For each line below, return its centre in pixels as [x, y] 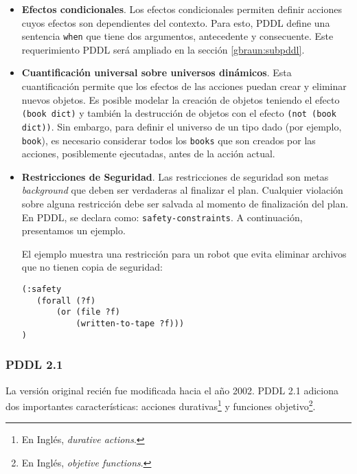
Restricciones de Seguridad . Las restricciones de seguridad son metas [175, 176]
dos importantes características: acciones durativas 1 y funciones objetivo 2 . [161, 405]
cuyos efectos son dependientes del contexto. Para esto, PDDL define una [176, 22]
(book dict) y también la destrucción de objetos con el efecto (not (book [179, 113]
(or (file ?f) [88, 312]
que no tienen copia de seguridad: [92, 267]
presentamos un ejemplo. [73, 230]
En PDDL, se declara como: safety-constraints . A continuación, [162, 217]
